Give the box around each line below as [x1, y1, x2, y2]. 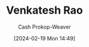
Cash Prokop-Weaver [17, 23, 72, 30]
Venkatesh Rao [6, 4, 83, 17]
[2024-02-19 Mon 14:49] [13, 35, 76, 42]
